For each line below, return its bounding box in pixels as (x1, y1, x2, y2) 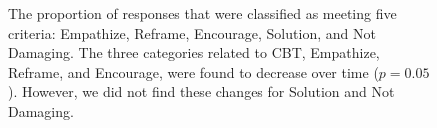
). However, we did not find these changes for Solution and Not (8, 81, 395, 102)
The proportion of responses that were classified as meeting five (8, 3, 397, 23)
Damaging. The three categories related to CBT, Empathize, (8, 42, 380, 63)
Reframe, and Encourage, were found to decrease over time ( (8, 61, 379, 82)
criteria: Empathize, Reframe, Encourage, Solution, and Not (8, 22, 376, 43)
